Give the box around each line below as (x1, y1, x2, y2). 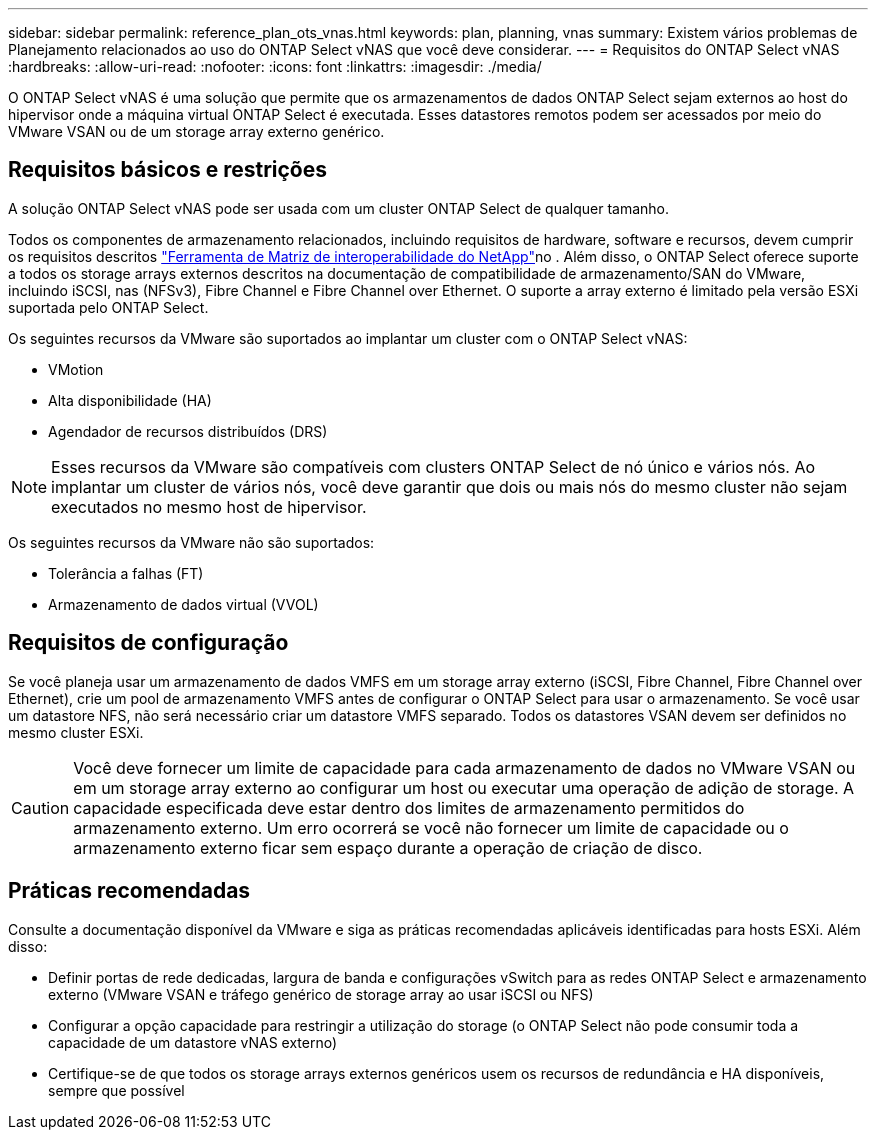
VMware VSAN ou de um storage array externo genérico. (8, 123, 385, 140)
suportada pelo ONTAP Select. (8, 298, 209, 316)
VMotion (48, 360, 104, 378)
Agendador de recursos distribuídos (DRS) (48, 422, 328, 440)
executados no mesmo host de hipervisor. (51, 496, 367, 517)
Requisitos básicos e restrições (8, 157, 327, 183)
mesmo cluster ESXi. (8, 723, 144, 741)
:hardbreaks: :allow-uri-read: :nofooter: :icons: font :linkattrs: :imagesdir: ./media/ (8, 58, 542, 75)
